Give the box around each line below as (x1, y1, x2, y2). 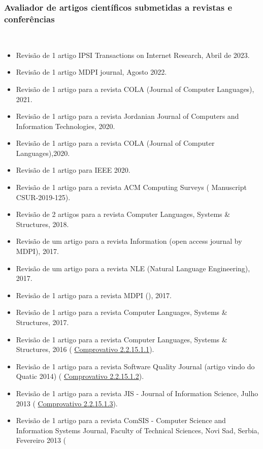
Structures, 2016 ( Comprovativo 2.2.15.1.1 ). (16, 344, 154, 355)
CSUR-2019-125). (16, 191, 71, 202)
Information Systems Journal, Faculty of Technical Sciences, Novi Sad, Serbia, (16, 425, 259, 435)
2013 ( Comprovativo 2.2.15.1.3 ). (16, 398, 118, 408)
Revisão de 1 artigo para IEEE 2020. (16, 165, 130, 175)
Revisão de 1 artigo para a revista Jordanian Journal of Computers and (16, 111, 239, 121)
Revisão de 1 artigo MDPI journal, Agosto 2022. (16, 67, 167, 77)
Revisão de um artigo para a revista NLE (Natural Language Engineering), (16, 263, 250, 273)
